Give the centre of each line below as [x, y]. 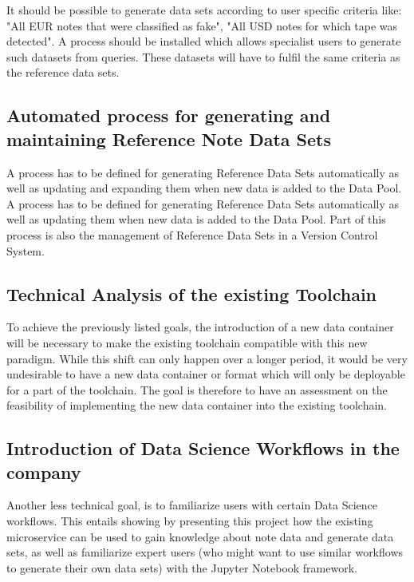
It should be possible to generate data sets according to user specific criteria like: [204, 10]
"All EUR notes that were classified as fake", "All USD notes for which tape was [202, 25]
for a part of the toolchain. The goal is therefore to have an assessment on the [197, 389]
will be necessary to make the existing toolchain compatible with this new [187, 342]
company [44, 471]
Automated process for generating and [169, 115]
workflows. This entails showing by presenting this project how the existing [190, 521]
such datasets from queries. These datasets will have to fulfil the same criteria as [203, 56]
